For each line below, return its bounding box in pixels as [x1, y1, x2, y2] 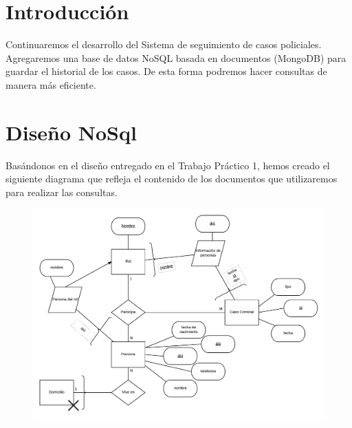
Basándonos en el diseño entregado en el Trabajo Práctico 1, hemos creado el [5, 158, 330, 172]
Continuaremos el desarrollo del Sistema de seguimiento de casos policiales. [5, 37, 322, 52]
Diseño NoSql [5, 118, 137, 146]
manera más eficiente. [5, 77, 96, 92]
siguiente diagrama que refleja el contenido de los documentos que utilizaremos [5, 171, 338, 186]
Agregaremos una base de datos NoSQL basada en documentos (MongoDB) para [5, 50, 346, 65]
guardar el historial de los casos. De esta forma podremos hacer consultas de [5, 64, 327, 78]
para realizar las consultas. [5, 184, 118, 199]
